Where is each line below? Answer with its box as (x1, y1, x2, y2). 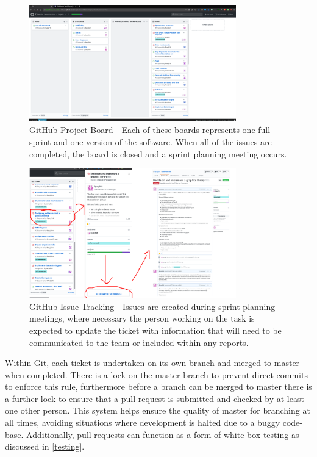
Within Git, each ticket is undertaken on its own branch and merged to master (5, 356, 300, 369)
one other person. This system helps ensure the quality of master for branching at (5, 404, 310, 417)
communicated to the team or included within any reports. (29, 336, 249, 348)
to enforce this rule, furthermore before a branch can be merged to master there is (5, 380, 312, 393)
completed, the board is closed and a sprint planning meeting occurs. (29, 147, 287, 160)
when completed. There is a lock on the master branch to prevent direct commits (5, 368, 308, 381)
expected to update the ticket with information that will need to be (29, 323, 282, 336)
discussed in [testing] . (5, 440, 85, 453)
